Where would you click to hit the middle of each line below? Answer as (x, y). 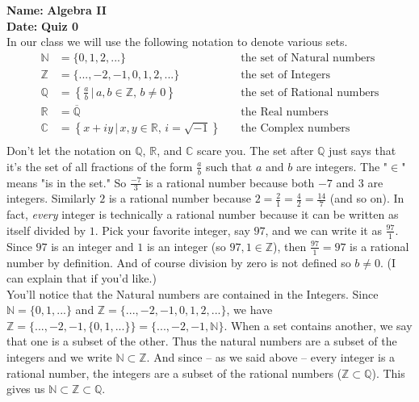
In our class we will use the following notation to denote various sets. (177, 42)
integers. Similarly (51, 198)
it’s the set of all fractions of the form (100, 166)
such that (229, 166)
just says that (362, 151)
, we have (249, 310)
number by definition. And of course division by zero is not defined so (179, 262)
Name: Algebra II (57, 10)
